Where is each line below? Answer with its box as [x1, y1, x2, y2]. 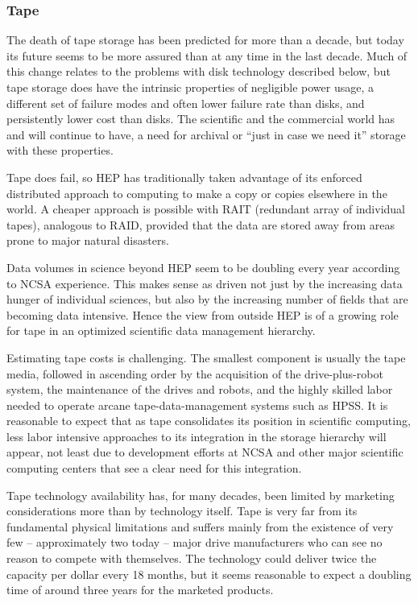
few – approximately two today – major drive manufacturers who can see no [6, 534, 383, 551]
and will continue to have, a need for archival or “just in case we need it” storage [6, 126, 406, 142]
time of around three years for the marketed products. [6, 581, 274, 598]
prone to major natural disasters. [6, 232, 169, 249]
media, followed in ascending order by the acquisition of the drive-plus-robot [6, 365, 383, 382]
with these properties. [6, 142, 114, 159]
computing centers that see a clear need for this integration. [6, 460, 302, 477]
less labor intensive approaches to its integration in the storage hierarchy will [6, 427, 387, 444]
